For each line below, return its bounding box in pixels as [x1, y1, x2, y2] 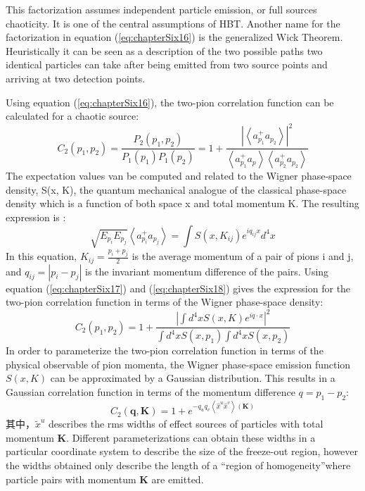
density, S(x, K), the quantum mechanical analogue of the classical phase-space [6, 182, 347, 197]
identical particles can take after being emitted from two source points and [6, 57, 328, 72]
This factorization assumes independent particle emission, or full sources [6, 2, 317, 16]
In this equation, [6, 249, 77, 263]
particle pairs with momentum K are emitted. [6, 471, 204, 486]
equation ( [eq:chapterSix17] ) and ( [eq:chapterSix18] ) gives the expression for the [6, 280, 351, 295]
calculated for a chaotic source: [6, 108, 139, 123]
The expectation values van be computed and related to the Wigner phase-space [6, 168, 352, 183]
